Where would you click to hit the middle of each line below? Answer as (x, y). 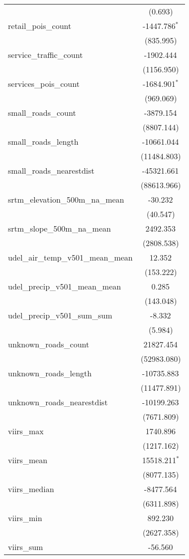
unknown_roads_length (50, 373)
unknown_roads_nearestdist (58, 402)
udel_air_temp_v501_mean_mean (70, 257)
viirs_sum (26, 547)
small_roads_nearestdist (51, 170)
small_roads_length (43, 141)
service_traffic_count (46, 55)
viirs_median (31, 489)
